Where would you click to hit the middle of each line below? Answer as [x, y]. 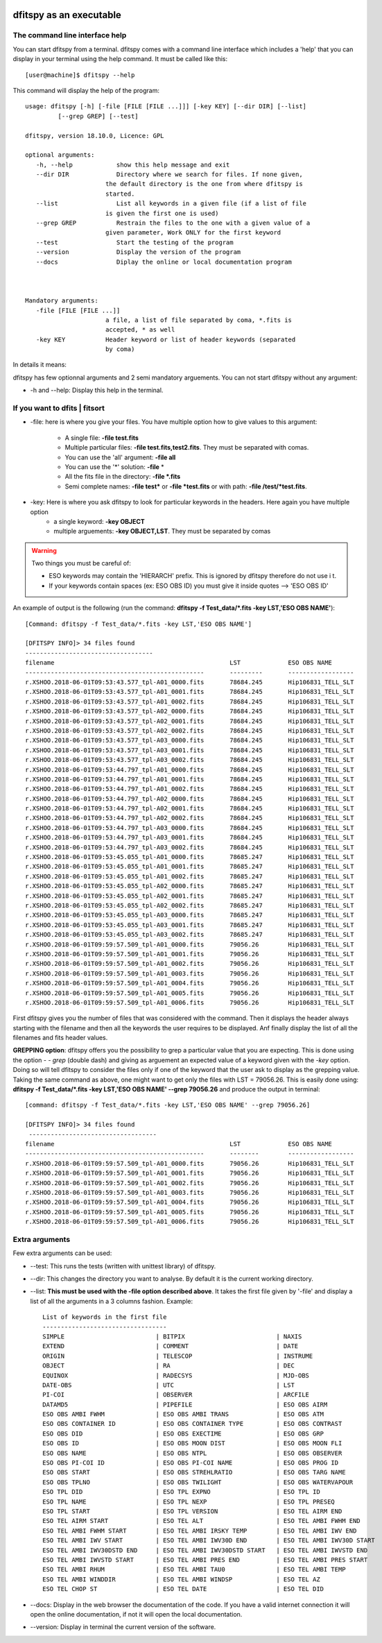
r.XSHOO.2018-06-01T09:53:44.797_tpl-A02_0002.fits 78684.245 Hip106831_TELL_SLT [190, 818]
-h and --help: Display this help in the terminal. [97, 390]
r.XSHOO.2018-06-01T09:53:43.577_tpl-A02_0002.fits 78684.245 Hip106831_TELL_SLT [190, 731]
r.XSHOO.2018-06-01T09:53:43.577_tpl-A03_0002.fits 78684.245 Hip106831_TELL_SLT [190, 760]
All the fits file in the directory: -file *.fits [123, 477]
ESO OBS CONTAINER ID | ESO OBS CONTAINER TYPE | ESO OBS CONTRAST [192, 1424]
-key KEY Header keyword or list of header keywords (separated [166, 339]
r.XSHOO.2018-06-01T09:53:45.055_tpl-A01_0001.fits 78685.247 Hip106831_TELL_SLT [190, 867]
